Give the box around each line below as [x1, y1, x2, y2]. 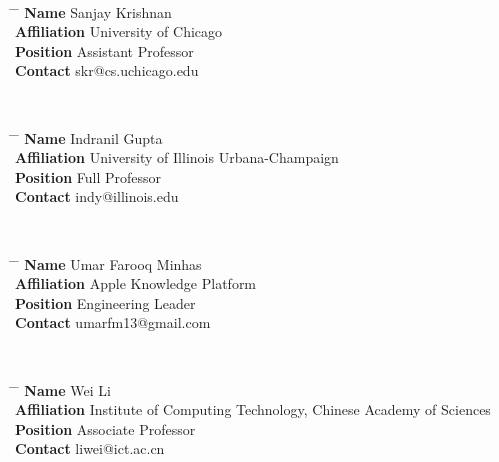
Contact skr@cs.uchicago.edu [15, 60, 199, 81]
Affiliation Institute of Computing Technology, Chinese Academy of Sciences [15, 399, 491, 420]
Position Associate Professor [15, 418, 196, 439]
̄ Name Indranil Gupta [15, 127, 163, 148]
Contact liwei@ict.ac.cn [15, 438, 165, 459]
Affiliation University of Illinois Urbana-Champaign [15, 147, 339, 168]
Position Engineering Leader [15, 292, 196, 313]
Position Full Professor [15, 166, 162, 187]
